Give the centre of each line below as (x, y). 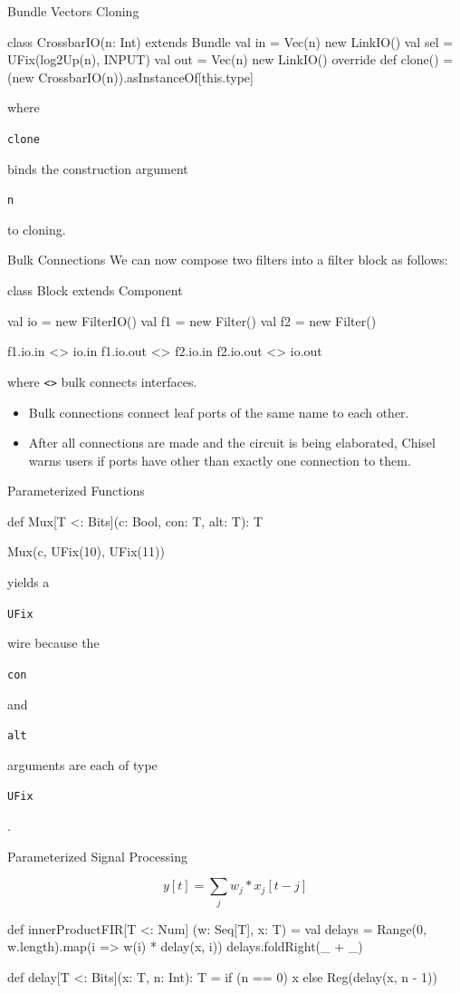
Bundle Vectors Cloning (73, 11)
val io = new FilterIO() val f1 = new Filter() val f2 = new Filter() (192, 320)
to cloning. (37, 229)
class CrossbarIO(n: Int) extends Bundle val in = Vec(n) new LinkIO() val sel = (230, 41)
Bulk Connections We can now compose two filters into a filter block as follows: (228, 260)
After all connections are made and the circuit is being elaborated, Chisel (232, 443)
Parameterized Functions (76, 491)
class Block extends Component (95, 290)
